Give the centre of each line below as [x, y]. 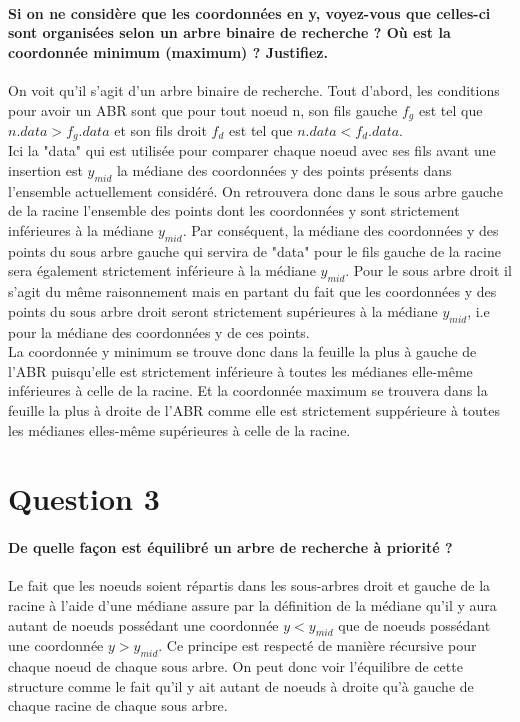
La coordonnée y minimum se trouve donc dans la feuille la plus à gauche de [242, 351]
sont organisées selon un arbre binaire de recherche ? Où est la [229, 32]
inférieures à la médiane [81, 230]
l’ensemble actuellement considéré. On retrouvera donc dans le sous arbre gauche [255, 190]
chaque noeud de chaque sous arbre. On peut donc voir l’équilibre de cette [235, 666]
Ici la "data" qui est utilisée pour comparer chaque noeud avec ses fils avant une [252, 150]
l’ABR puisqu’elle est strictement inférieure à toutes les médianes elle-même [240, 370]
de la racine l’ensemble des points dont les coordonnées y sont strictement [234, 210]
